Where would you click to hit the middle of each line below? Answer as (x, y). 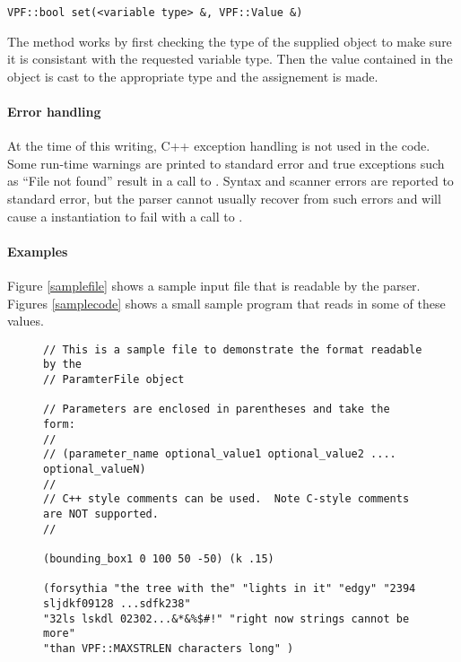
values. (26, 321)
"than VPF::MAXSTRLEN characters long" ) (169, 648)
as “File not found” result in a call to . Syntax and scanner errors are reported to (230, 181)
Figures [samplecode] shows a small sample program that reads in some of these (226, 303)
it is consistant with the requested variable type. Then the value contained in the (230, 59)
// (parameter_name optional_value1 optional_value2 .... (220, 454)
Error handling (54, 112)
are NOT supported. (101, 514)
